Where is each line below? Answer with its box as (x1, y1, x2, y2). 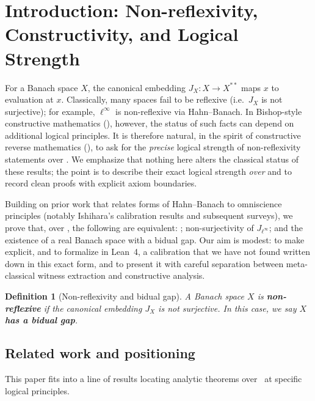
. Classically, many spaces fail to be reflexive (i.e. (61, 93, 244, 106)
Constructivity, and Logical (5, 21, 239, 46)
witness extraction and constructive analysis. (37, 269, 205, 282)
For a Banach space (5, 81, 78, 94)
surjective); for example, (5, 105, 95, 117)
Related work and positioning (5, 344, 195, 362)
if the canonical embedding (43, 301, 142, 314)
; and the (269, 221, 303, 234)
